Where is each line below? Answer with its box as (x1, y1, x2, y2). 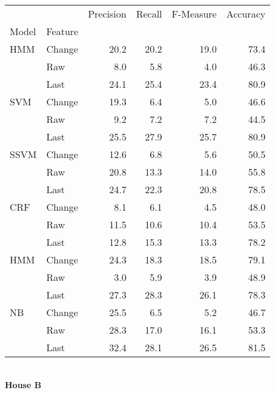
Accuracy (226, 7, 266, 21)
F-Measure (171, 7, 217, 21)
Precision (88, 7, 127, 21)
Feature (46, 24, 79, 38)
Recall (136, 7, 162, 21)
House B (5, 378, 42, 391)
